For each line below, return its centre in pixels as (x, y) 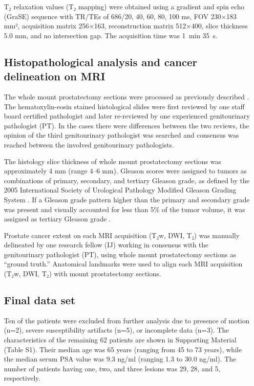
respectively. (22, 378)
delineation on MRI (55, 76)
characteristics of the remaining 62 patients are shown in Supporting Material (120, 340)
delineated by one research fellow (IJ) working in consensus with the (106, 245)
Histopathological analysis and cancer (101, 61)
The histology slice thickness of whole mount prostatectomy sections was (113, 161)
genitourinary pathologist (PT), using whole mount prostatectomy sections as (120, 254)
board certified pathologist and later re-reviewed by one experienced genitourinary (127, 116)
